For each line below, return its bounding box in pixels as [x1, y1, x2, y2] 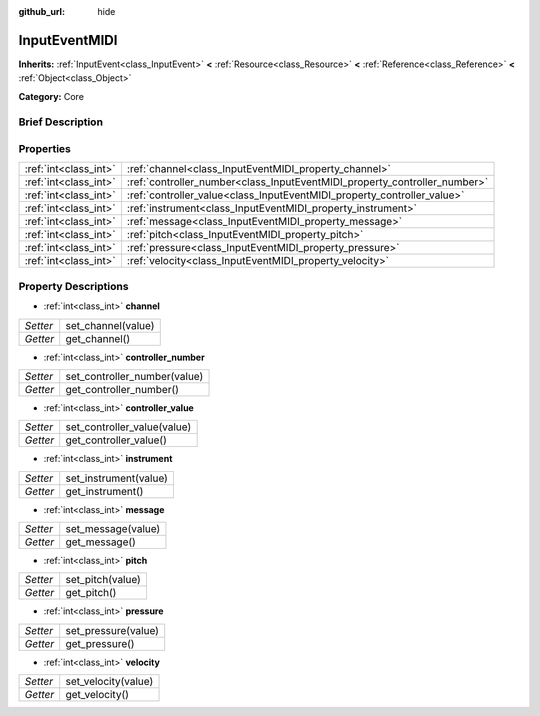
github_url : [18, 6, 65, 17]
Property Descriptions [18, 279, 129, 293]
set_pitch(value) [65, 573, 142, 587]
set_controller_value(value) [65, 420, 192, 434]
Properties [18, 142, 72, 156]
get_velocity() [65, 688, 130, 702]
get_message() [65, 535, 137, 549]
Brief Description [18, 115, 104, 129]
